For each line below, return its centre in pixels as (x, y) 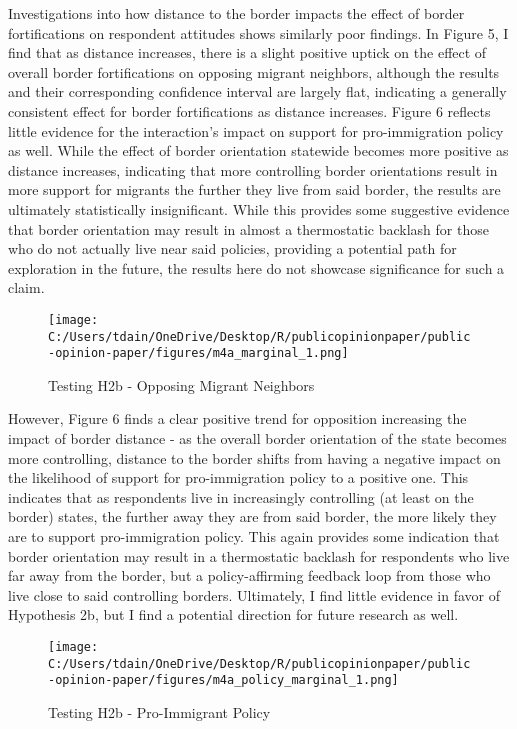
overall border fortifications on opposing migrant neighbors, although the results (254, 71)
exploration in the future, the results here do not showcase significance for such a (256, 267)
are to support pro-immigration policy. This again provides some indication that (254, 536)
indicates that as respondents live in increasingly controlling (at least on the (241, 496)
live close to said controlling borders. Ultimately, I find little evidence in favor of (254, 594)
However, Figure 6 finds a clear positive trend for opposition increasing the (237, 418)
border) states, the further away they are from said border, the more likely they (252, 516)
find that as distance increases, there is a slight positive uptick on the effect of (247, 52)
